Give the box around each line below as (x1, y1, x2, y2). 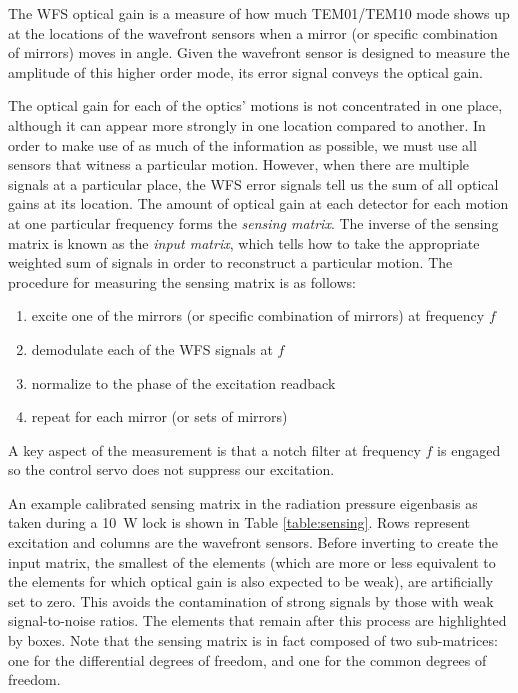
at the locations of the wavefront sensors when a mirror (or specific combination (8, 22, 498, 43)
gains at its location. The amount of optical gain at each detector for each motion (8, 193, 509, 214)
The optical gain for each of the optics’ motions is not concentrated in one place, (8, 95, 503, 116)
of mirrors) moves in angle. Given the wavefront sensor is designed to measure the (8, 42, 510, 63)
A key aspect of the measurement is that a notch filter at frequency (8, 439, 421, 460)
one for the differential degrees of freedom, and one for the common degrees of (8, 649, 487, 670)
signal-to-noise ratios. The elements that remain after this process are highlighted (8, 610, 507, 631)
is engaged (437, 439, 501, 460)
